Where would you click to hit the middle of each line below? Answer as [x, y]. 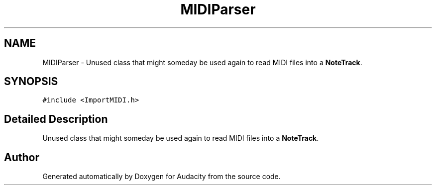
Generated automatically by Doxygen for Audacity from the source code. [162, 177]
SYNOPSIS [31, 82]
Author [22, 157]
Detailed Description [56, 119]
